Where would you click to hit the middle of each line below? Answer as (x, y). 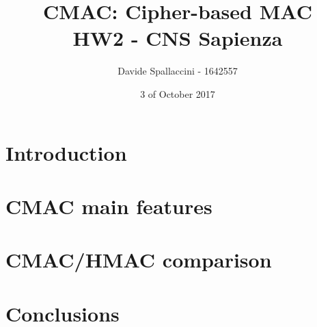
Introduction (66, 152)
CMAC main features (109, 206)
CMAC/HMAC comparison (139, 260)
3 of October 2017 (178, 93)
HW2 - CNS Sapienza (178, 38)
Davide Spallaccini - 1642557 (178, 71)
